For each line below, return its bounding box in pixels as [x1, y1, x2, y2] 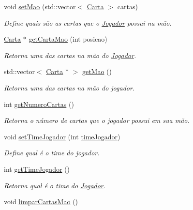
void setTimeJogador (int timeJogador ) [4, 131, 120, 141]
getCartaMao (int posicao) [29, 34, 107, 44]
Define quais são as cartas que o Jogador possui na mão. [4, 17, 172, 28]
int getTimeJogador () [4, 164, 70, 174]
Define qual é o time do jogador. [4, 148, 100, 158]
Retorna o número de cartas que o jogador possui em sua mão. [4, 115, 190, 125]
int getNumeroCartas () [4, 99, 74, 109]
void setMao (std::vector [4, 1, 76, 11]
